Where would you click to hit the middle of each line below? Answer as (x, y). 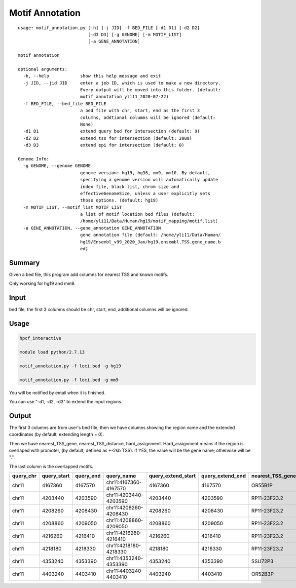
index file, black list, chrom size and (130, 187)
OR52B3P (262, 574)
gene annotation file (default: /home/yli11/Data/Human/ (150, 235)
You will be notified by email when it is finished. (57, 392)
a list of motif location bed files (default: (137, 214)
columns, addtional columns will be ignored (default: (148, 118)
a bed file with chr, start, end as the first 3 (140, 111)
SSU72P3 (262, 561)
